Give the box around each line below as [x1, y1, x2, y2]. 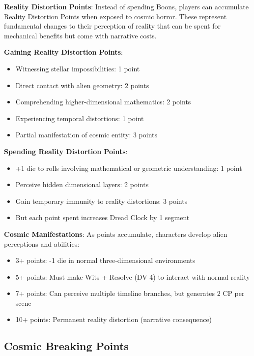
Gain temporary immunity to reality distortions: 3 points [15, 195, 188, 206]
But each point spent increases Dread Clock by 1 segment [15, 212, 190, 223]
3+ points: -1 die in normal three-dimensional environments [15, 255, 196, 265]
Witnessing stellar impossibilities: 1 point [15, 63, 140, 73]
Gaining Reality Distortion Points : [4, 47, 123, 57]
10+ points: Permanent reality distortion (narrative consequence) [15, 314, 212, 324]
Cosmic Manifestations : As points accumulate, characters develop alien [4, 228, 227, 239]
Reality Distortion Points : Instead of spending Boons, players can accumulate [4, 1, 249, 11]
